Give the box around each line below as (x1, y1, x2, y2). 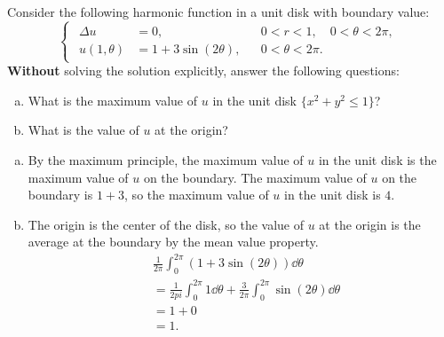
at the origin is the (319, 215, 421, 233)
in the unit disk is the (318, 150, 437, 168)
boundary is (28, 185, 93, 204)
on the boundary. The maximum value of (143, 168, 367, 186)
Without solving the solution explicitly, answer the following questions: (7, 61, 400, 80)
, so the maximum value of (124, 185, 269, 204)
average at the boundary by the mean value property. (28, 232, 319, 251)
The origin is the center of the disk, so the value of (28, 215, 305, 233)
